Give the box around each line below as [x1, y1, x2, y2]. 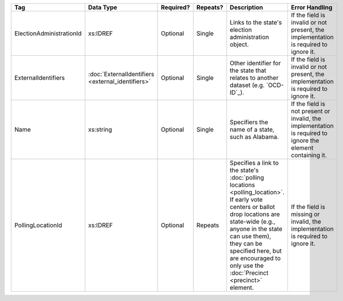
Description [229, 4, 263, 11]
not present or [290, 107, 331, 115]
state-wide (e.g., [229, 218, 276, 225]
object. [229, 40, 249, 48]
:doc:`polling [229, 174, 265, 181]
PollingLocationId [14, 221, 63, 229]
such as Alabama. [229, 133, 279, 141]
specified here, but [229, 247, 282, 255]
